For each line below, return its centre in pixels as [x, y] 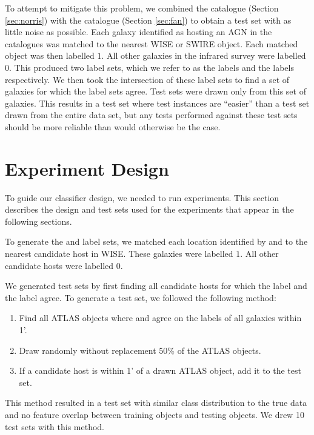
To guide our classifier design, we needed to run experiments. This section [142, 197]
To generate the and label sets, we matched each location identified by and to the [156, 241]
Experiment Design [87, 168]
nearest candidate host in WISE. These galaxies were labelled [119, 254]
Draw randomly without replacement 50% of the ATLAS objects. [140, 350]
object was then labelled [50, 55]
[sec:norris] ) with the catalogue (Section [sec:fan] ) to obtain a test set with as [148, 20]
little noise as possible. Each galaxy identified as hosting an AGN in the [139, 32]
